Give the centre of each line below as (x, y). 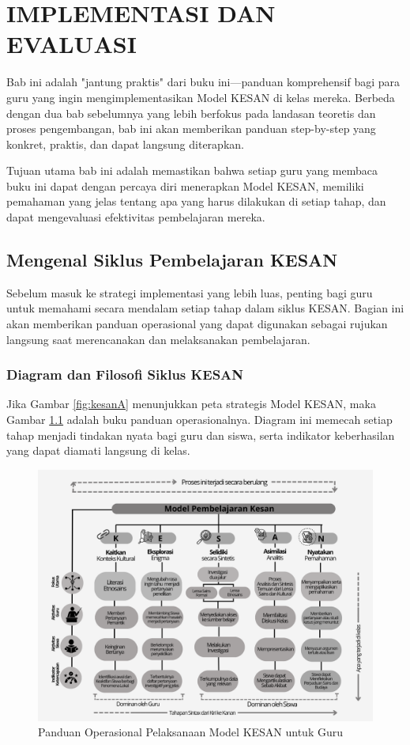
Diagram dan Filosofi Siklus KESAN (125, 374)
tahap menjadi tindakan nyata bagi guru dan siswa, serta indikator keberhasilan (201, 435)
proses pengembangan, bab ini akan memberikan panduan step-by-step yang (191, 129)
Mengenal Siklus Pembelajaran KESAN (172, 260)
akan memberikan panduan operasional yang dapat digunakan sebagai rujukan (197, 324)
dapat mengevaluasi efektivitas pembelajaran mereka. (136, 217)
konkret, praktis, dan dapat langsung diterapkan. (125, 144)
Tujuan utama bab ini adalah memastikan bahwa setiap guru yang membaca (192, 170)
